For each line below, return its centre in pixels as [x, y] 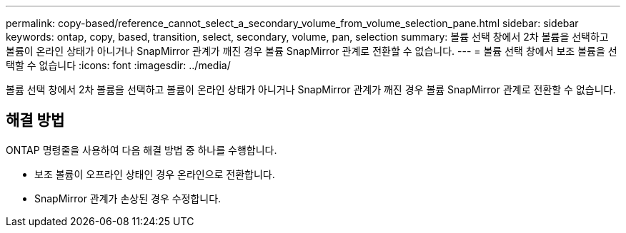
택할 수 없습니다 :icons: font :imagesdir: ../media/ [118, 65]
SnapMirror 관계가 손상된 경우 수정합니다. [128, 198]
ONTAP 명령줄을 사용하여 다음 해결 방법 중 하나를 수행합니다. [141, 150]
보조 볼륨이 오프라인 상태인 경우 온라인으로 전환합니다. [155, 174]
